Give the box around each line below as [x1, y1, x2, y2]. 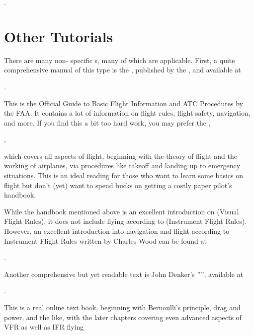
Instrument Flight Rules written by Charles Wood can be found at [4, 235, 207, 246]
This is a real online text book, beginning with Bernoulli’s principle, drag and [4, 302, 241, 312]
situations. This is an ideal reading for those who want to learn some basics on [4, 170, 243, 181]
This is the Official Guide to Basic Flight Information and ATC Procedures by [4, 98, 243, 108]
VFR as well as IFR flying [4, 322, 84, 332]
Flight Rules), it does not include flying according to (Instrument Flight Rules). [4, 216, 247, 226]
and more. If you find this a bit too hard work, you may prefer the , [4, 117, 211, 128]
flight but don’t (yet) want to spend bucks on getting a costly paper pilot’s [4, 180, 232, 190]
